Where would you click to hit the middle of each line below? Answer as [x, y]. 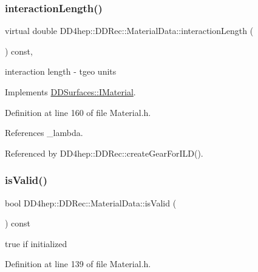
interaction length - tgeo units [61, 71]
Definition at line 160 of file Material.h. [78, 112]
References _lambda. [44, 133]
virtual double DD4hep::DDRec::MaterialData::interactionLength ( [129, 31]
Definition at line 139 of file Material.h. [78, 264]
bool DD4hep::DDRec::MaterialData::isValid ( [91, 202]
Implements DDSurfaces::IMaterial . [70, 92]
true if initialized [36, 243]
